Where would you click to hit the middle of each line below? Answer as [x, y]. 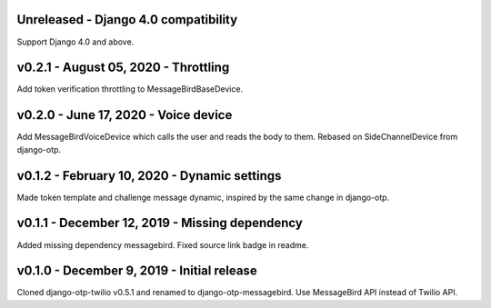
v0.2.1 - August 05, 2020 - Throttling [123, 68]
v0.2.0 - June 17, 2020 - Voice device [125, 115]
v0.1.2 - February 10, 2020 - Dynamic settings [149, 176]
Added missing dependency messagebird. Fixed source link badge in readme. [163, 244]
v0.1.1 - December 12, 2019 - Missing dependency [160, 223]
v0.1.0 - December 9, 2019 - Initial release [137, 271]
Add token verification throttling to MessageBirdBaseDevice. [130, 89]
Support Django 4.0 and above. [75, 42]
